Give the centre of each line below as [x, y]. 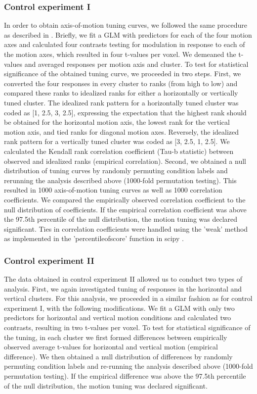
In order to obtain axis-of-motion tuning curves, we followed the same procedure [126, 25]
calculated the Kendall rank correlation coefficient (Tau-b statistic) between [119, 151]
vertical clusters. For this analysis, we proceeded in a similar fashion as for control [128, 298]
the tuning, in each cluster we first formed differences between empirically [116, 337]
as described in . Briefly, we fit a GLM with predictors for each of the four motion [128, 34]
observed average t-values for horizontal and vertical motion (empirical [111, 347]
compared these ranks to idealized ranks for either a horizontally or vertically [121, 93]
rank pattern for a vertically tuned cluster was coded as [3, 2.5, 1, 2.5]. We [117, 141]
